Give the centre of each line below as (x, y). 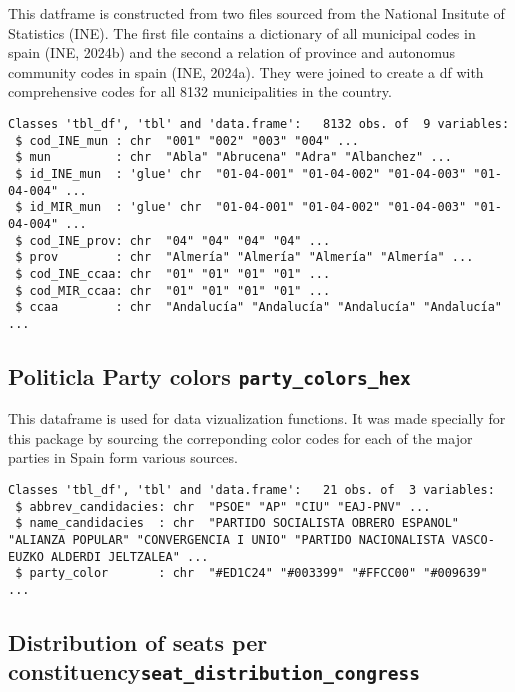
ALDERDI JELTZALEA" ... (129, 556)
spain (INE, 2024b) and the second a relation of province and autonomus (231, 52)
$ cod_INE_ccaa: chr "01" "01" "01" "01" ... (173, 273)
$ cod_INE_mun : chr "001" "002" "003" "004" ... (187, 140)
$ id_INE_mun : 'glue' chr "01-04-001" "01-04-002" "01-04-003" (241, 173)
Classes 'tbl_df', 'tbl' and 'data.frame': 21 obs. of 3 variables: (251, 490)
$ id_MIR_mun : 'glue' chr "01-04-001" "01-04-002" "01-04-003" (241, 207)
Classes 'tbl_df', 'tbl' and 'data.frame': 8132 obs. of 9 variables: (259, 123)
